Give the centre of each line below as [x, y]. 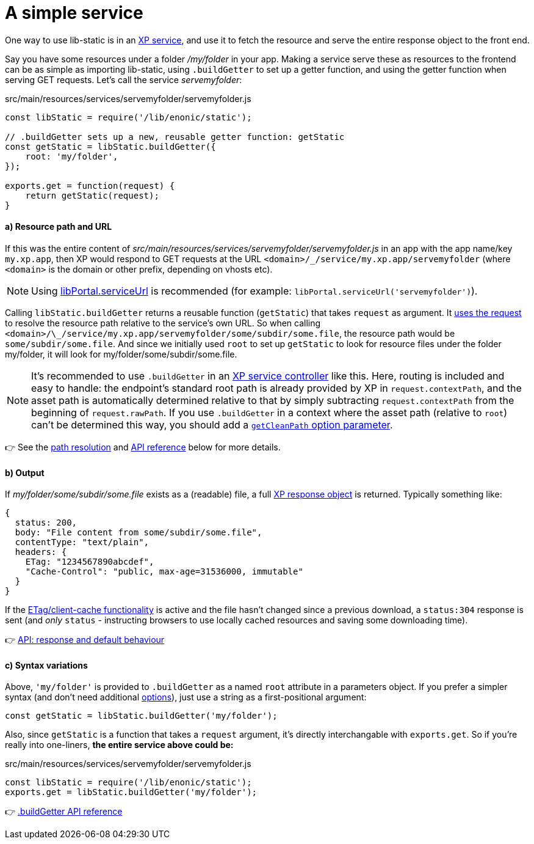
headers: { [41, 552]
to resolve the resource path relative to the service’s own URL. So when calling [163, 323]
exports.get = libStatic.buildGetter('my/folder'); [131, 792]
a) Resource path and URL [59, 227]
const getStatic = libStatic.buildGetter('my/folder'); [141, 716]
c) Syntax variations [46, 665]
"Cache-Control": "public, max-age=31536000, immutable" [164, 572]
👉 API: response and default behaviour [85, 640]
